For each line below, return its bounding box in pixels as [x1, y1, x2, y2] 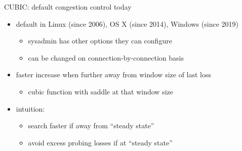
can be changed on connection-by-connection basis [28, 52, 184, 63]
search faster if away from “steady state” [28, 120, 154, 131]
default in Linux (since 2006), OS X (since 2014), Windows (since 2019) [16, 18, 238, 29]
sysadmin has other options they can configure [28, 35, 172, 46]
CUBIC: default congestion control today [4, 2, 132, 12]
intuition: [16, 103, 45, 114]
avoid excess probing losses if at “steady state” [28, 137, 173, 147]
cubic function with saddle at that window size [28, 86, 173, 96]
